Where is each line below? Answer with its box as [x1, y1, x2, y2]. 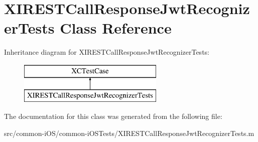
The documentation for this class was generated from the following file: [4, 111, 222, 121]
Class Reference [60, 18, 172, 38]
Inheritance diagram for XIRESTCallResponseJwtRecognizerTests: [4, 47, 209, 57]
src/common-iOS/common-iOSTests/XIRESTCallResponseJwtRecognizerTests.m [4, 127, 254, 138]
